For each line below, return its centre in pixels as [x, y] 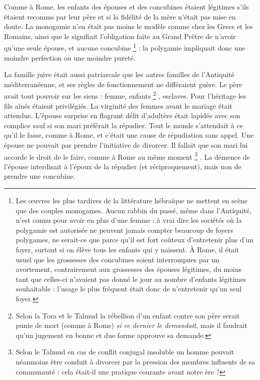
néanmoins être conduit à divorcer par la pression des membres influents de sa [135, 361]
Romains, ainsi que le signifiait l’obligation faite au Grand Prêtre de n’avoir [120, 36]
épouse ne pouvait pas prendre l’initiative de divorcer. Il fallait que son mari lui [126, 145]
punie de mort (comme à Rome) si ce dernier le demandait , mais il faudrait [131, 325]
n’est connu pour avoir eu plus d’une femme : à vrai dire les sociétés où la [129, 220]
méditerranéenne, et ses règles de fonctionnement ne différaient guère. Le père [123, 84]
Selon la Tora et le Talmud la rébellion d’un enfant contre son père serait [128, 315]
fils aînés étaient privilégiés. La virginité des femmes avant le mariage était [118, 105]
